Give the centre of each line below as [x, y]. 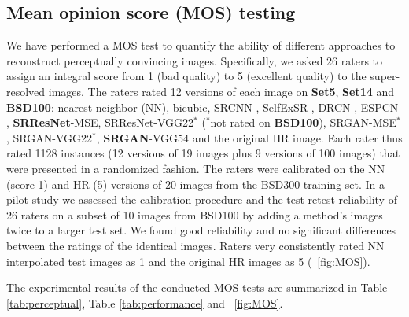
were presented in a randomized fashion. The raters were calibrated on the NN [196, 168]
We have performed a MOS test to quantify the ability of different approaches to [201, 45]
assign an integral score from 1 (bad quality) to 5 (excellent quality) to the [186, 76]
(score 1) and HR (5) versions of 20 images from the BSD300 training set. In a [195, 184]
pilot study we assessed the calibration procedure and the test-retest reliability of [202, 199]
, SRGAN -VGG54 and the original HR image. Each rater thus [249, 137]
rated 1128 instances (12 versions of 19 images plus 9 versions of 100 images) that [203, 153]
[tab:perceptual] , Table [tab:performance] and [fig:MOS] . [145, 302]
